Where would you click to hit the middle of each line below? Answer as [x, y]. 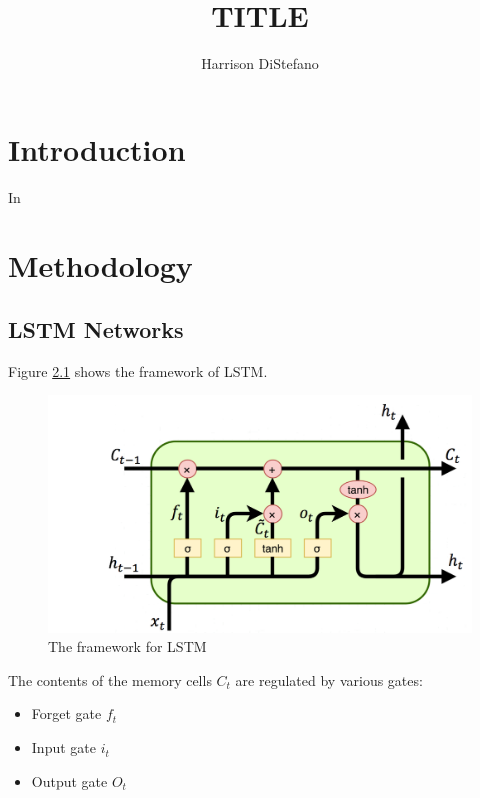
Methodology [100, 265]
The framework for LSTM [127, 646]
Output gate [69, 780]
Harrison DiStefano [260, 63]
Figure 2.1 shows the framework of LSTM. [138, 370]
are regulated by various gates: [329, 679]
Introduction [97, 148]
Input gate [63, 747]
